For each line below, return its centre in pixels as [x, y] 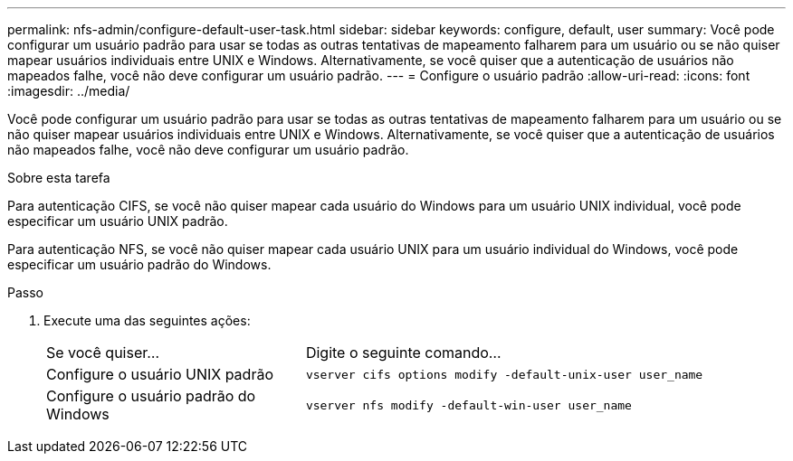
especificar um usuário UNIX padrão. [118, 221]
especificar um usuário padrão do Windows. [139, 264]
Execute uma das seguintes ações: [147, 320]
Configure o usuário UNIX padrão [160, 374]
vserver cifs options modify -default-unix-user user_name [504, 374]
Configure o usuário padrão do [151, 396]
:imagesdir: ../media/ [69, 91]
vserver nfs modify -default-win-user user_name [468, 405]
